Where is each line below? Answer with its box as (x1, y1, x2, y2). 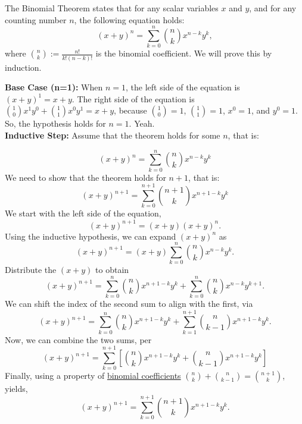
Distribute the (5, 263, 57, 276)
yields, (5, 382, 28, 395)
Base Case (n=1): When (5, 81, 103, 93)
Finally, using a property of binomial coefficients (5, 369, 181, 382)
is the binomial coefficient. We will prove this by (95, 47, 272, 59)
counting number (5, 13, 67, 26)
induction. (5, 61, 42, 73)
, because (114, 104, 147, 117)
